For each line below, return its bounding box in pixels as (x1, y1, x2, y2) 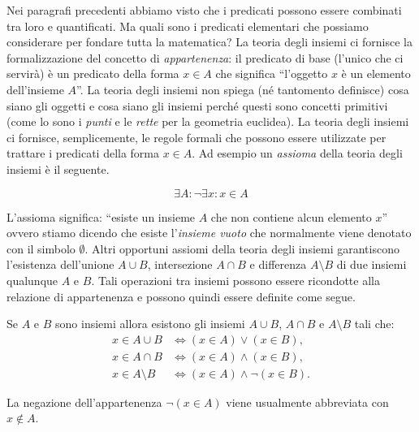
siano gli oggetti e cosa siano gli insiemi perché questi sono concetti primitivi (6, 97, 388, 114)
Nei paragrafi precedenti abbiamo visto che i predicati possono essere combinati (6, 2, 402, 18)
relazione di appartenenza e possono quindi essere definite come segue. (6, 287, 356, 305)
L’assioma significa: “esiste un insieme (6, 208, 196, 225)
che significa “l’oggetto (215, 65, 328, 82)
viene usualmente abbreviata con (226, 393, 389, 410)
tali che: (354, 315, 395, 332)
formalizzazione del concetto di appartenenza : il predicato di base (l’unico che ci (6, 49, 404, 66)
